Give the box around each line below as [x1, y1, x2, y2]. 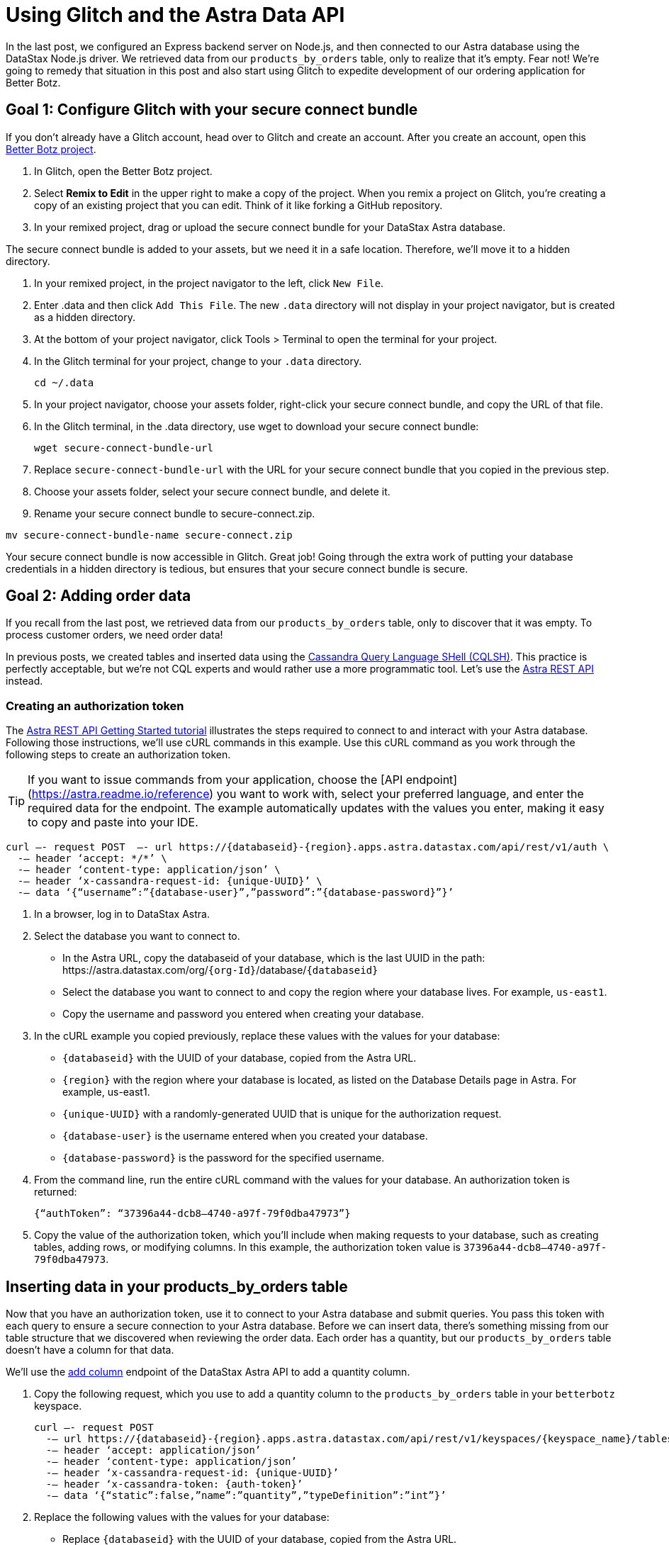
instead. [6, 675, 43, 687]
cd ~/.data [34, 376, 94, 388]
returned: [34, 1186, 77, 1198]
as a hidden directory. [34, 310, 135, 323]
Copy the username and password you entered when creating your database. [62, 1008, 425, 1021]
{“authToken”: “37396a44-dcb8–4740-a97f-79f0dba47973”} [34, 1208, 351, 1220]
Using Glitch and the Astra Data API [6, 3, 345, 27]
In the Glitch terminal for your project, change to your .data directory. [34, 354, 362, 367]
